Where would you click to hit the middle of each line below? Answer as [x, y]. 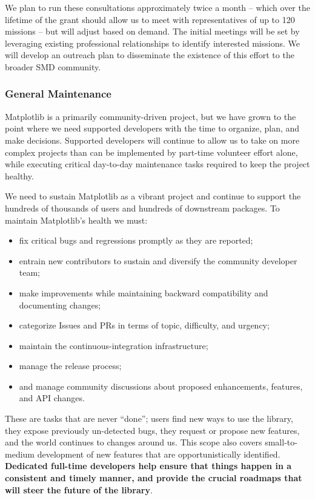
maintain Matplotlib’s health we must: [76, 220]
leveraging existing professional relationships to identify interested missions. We [152, 43]
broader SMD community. [53, 66]
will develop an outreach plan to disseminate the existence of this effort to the [150, 55]
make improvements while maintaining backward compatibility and [144, 292]
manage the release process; [70, 366]
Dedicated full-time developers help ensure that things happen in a [148, 466]
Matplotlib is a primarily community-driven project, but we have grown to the [151, 116]
